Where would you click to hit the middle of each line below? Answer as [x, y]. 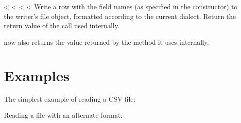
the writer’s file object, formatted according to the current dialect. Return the [120, 16]
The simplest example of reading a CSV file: [70, 98]
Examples [37, 75]
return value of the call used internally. [62, 26]
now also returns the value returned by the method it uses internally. [107, 42]
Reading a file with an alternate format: [63, 115]
